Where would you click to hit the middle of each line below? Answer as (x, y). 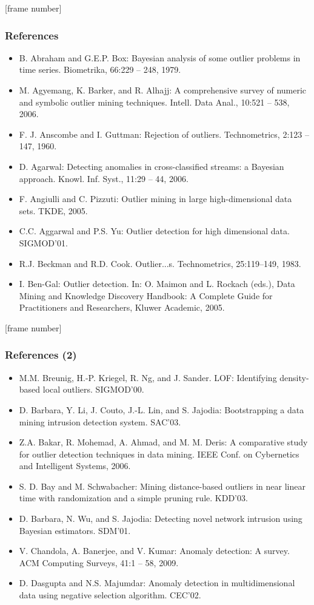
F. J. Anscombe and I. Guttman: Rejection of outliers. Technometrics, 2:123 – (164, 134)
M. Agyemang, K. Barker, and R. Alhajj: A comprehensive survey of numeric (163, 90)
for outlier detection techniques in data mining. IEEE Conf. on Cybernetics (159, 454)
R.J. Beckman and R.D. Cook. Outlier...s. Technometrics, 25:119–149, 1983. (160, 263)
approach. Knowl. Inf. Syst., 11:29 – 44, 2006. (104, 178)
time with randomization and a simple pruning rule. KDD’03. (133, 498)
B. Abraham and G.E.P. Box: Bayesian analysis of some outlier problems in (160, 57)
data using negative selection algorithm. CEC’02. (110, 595)
